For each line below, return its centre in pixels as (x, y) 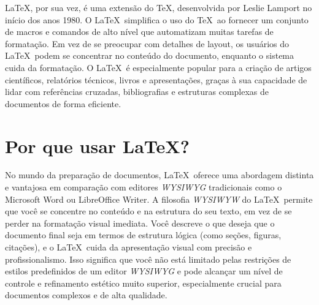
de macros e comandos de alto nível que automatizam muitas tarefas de (139, 32)
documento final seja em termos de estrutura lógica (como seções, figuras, (143, 235)
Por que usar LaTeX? (97, 145)
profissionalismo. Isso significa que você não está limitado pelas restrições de (148, 259)
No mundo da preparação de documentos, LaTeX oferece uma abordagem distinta (159, 175)
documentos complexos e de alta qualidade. (86, 295)
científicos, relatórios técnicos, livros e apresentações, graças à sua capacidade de (156, 79)
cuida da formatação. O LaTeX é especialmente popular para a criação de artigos (158, 67)
